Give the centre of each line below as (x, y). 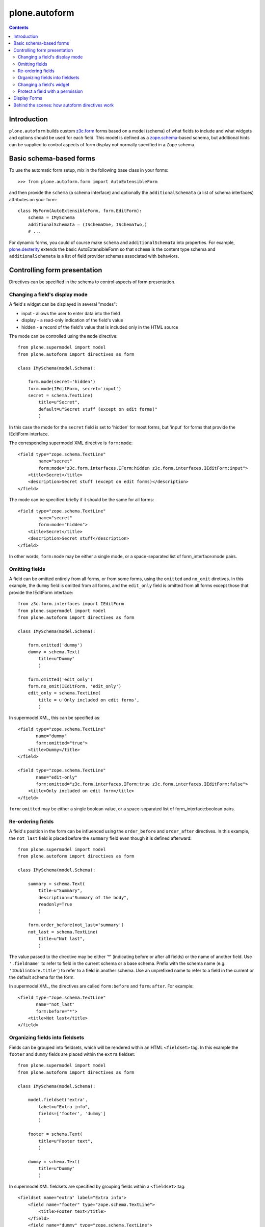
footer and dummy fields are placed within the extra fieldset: (72, 1054)
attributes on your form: (33, 199)
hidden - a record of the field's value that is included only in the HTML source (100, 327)
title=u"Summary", (61, 891)
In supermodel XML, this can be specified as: (55, 718)
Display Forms (28, 98)
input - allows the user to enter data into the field (71, 313)
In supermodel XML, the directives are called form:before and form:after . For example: (101, 986)
